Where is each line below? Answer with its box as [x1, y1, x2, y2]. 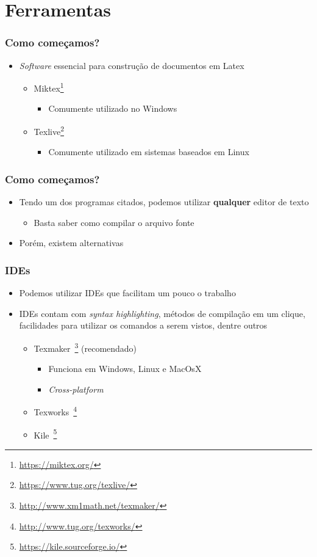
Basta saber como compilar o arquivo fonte [34, 216, 194, 228]
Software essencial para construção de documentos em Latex [19, 59, 244, 71]
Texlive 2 [34, 123, 64, 137]
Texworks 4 [34, 404, 77, 418]
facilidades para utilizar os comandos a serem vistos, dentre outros [19, 319, 268, 332]
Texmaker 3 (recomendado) [34, 340, 137, 354]
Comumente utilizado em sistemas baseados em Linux [48, 145, 249, 158]
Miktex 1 [34, 80, 64, 94]
